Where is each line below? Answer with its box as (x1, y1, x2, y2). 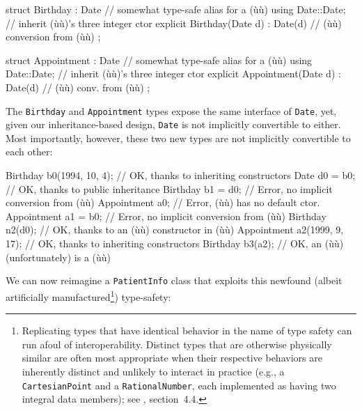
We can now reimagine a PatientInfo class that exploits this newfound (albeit (6, 273, 343, 288)
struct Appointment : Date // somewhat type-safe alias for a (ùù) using (6, 52, 313, 67)
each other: (6, 144, 53, 159)
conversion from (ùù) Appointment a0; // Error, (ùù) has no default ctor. (6, 195, 320, 210)
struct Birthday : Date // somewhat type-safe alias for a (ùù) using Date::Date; (6, 2, 346, 16)
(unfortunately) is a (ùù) (6, 249, 111, 264)
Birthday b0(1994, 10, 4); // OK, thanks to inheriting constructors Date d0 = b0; (6, 168, 356, 183)
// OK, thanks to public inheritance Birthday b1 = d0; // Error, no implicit (6, 181, 333, 196)
